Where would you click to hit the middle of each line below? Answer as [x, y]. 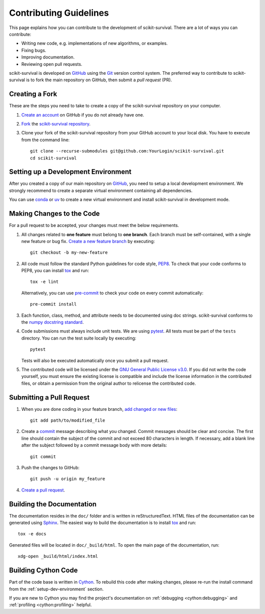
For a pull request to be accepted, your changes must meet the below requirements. [94, 225]
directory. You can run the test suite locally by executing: [79, 338]
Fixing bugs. [34, 50]
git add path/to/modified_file [68, 420]
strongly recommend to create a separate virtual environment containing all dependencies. [101, 190]
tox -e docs [32, 534]
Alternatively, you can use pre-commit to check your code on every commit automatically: [112, 293]
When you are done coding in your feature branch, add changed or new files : [99, 409]
